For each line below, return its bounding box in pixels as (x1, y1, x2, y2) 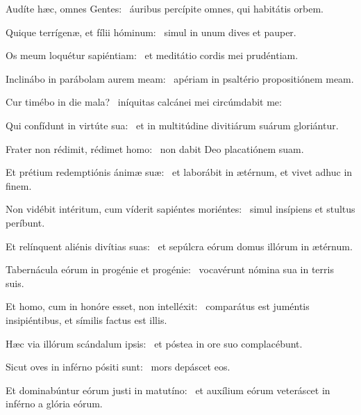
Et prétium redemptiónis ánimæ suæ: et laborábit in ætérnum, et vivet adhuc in (6, 165, 353, 179)
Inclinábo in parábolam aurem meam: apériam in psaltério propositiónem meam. (6, 71, 354, 86)
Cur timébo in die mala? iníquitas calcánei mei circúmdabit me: (6, 95, 282, 109)
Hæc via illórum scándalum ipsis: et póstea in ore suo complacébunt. (6, 336, 303, 350)
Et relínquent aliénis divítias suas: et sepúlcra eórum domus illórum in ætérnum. (6, 238, 353, 253)
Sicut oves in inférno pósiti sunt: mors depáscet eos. (6, 359, 230, 374)
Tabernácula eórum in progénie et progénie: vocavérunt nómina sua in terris (6, 262, 334, 277)
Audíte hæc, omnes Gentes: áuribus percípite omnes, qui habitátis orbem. (6, 1, 324, 15)
